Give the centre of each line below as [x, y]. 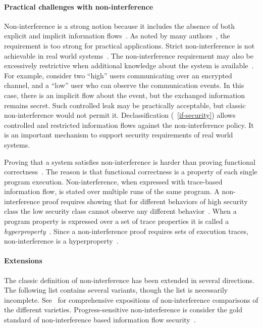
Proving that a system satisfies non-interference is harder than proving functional [130, 161]
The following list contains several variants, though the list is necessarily [116, 290]
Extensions [23, 261]
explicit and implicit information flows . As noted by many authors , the [117, 36]
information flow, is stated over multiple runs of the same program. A [112, 191]
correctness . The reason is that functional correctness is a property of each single [131, 172]
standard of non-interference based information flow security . [100, 320]
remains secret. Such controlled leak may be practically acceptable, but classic [125, 105]
